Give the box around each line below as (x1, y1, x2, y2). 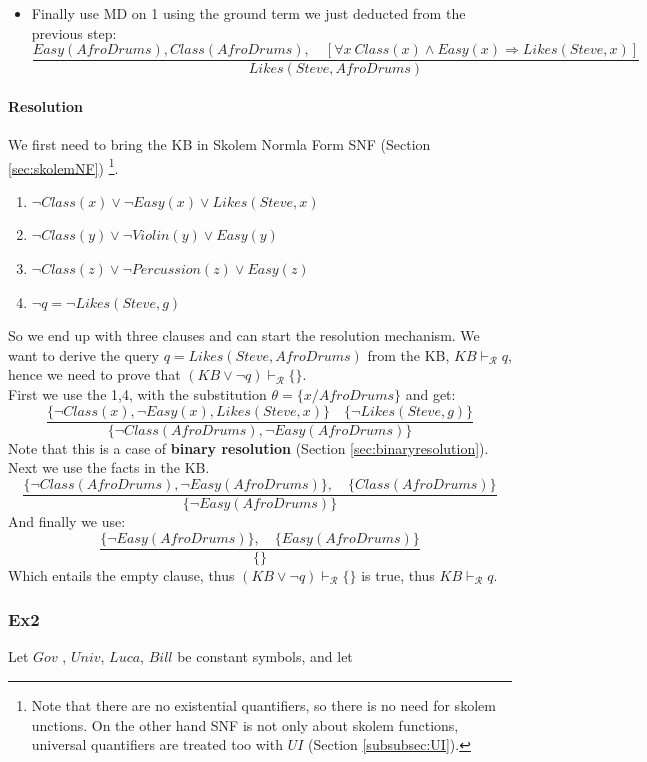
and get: (405, 384, 456, 405)
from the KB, (367, 344, 450, 365)
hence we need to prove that (8, 364, 181, 385)
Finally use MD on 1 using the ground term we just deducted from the (31, 3, 466, 23)
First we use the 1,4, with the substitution (8, 384, 267, 405)
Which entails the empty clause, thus (8, 564, 235, 585)
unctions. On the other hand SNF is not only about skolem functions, (31, 714, 459, 735)
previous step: (31, 22, 117, 43)
